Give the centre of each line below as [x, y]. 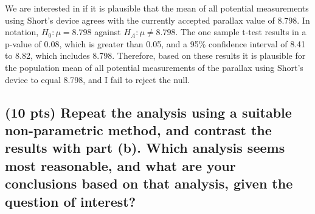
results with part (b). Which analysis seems [145, 148]
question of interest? [71, 201]
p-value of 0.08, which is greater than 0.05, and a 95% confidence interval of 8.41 [155, 43]
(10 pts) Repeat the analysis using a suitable [148, 112]
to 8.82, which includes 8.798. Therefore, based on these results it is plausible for [155, 55]
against [108, 32]
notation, [22, 32]
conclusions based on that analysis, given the [149, 183]
